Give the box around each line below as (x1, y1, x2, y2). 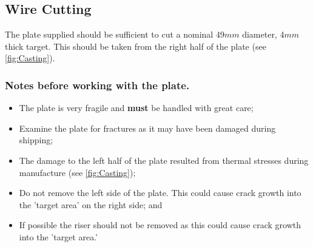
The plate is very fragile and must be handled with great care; (19, 101, 254, 114)
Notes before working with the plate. (5, 77, 190, 92)
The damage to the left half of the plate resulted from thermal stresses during (19, 154, 309, 166)
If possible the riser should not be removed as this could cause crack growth (19, 218, 301, 231)
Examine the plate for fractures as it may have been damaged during (19, 121, 276, 134)
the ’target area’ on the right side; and (19, 198, 163, 211)
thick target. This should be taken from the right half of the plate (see (5, 39, 266, 52)
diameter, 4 (242, 28, 284, 41)
